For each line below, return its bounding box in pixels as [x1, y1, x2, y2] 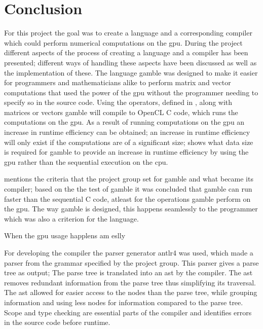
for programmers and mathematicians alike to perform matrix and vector [4, 77, 231, 88]
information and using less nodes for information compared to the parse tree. [4, 297, 243, 307]
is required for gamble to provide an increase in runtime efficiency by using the [4, 147, 249, 157]
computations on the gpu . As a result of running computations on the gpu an [4, 117, 245, 127]
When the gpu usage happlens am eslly [4, 230, 126, 241]
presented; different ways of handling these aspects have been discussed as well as [4, 57, 257, 67]
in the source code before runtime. [4, 317, 110, 327]
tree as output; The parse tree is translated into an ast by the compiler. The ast [4, 267, 253, 278]
